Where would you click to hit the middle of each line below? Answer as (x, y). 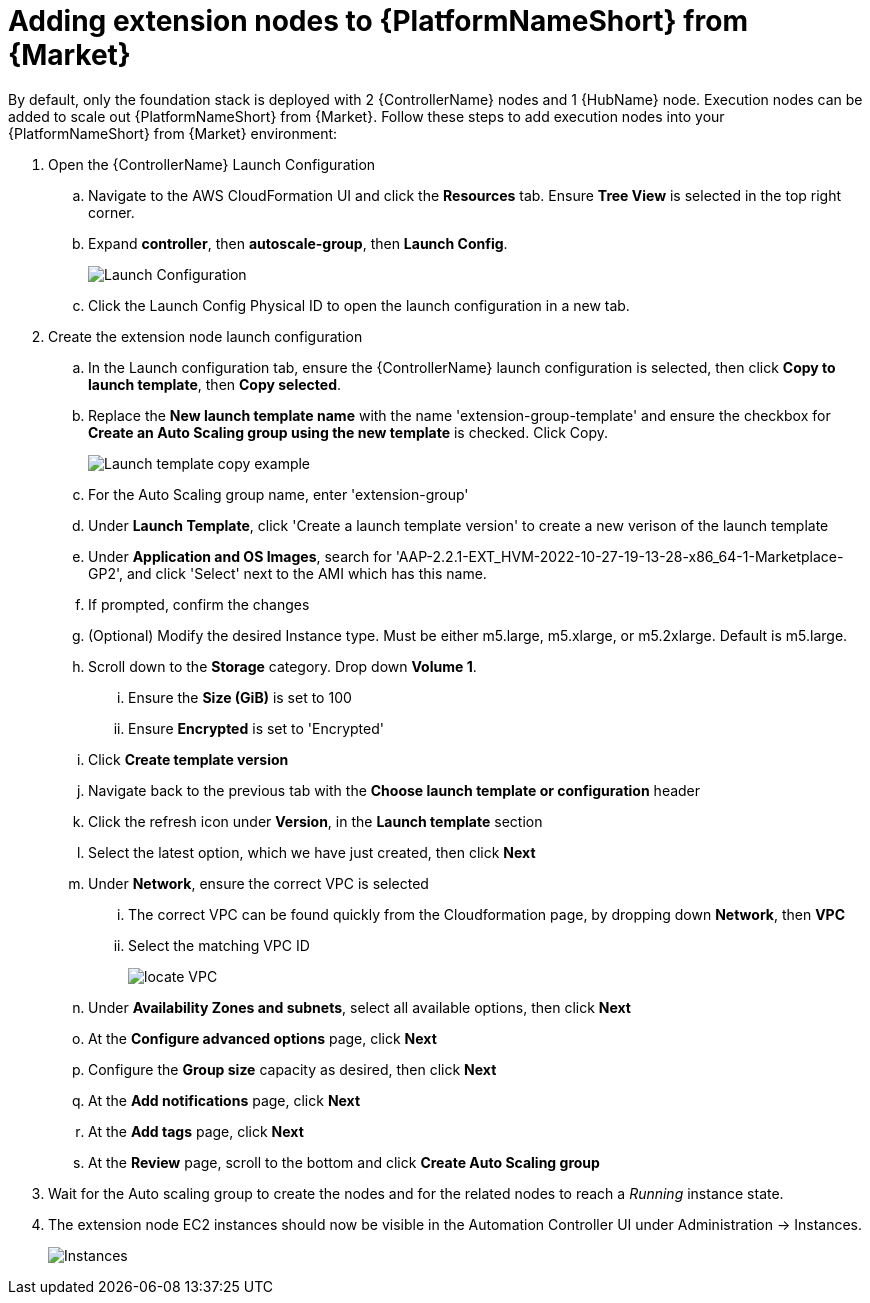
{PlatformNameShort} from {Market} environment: (173, 133)
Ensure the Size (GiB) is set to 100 (240, 697)
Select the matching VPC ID (219, 945)
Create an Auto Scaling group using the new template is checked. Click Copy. (348, 432)
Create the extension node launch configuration (205, 336)
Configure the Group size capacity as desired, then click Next (292, 1069)
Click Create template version (188, 759)
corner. (111, 212)
